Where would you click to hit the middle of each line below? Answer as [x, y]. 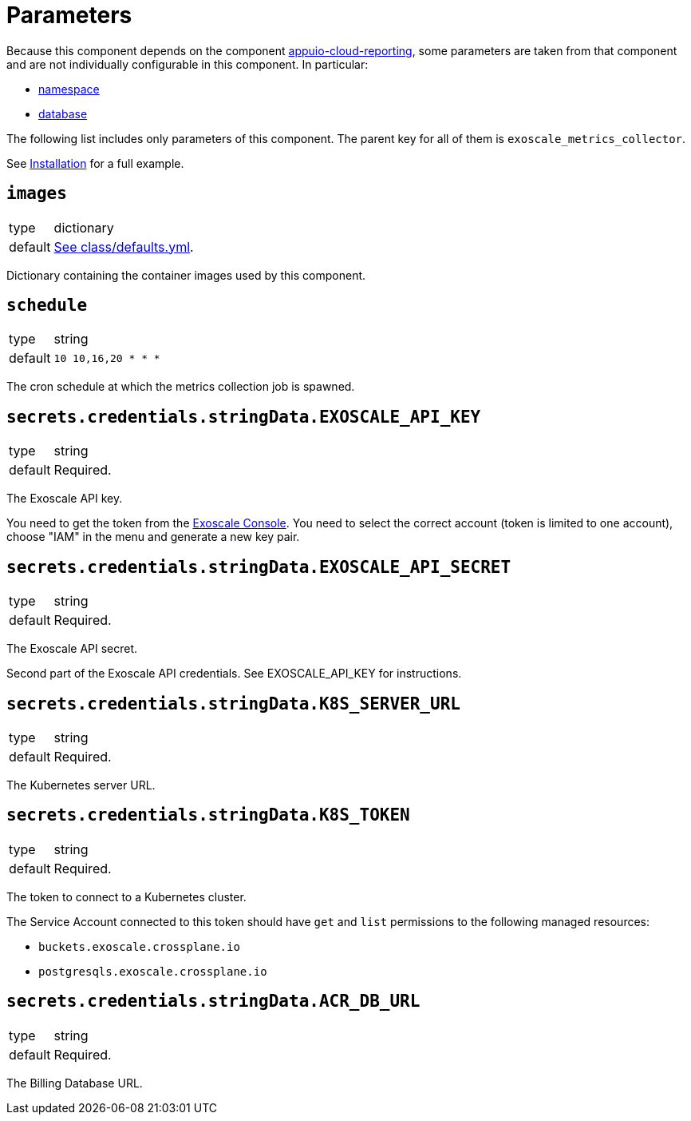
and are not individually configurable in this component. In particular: [188, 64]
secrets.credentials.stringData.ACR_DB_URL [213, 1002]
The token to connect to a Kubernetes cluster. [126, 896]
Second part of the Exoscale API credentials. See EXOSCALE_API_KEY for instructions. [234, 674]
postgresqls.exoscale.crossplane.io [153, 971]
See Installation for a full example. [95, 163]
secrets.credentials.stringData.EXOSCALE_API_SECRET [259, 567]
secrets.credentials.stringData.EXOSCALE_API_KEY [244, 417]
